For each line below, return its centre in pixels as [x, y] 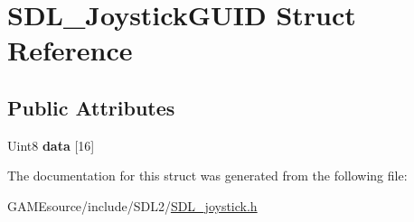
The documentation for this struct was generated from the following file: [207, 176]
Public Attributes [91, 107]
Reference [70, 50]
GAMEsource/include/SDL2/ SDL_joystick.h [132, 205]
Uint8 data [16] [51, 145]
